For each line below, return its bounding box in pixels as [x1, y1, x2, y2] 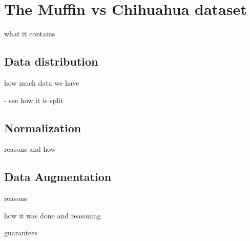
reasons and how [4, 144, 56, 154]
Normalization [4, 119, 81, 135]
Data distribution [4, 53, 98, 69]
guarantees [4, 227, 38, 238]
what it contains [4, 28, 55, 39]
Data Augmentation [4, 169, 112, 185]
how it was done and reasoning [4, 210, 101, 220]
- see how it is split [4, 94, 64, 105]
